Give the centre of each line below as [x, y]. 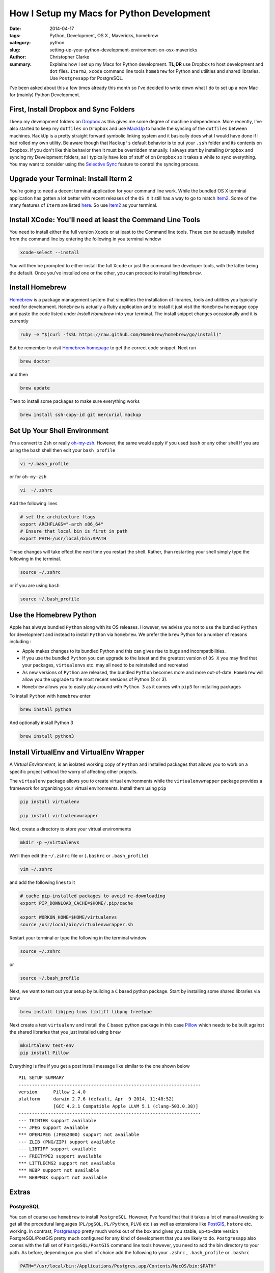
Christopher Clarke [70, 57]
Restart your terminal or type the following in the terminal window [78, 937]
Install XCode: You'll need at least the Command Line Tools [105, 220]
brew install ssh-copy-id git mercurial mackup [80, 414]
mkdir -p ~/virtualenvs [50, 842]
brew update [35, 388]
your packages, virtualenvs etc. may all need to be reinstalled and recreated [105, 665]
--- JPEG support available [53, 1127]
